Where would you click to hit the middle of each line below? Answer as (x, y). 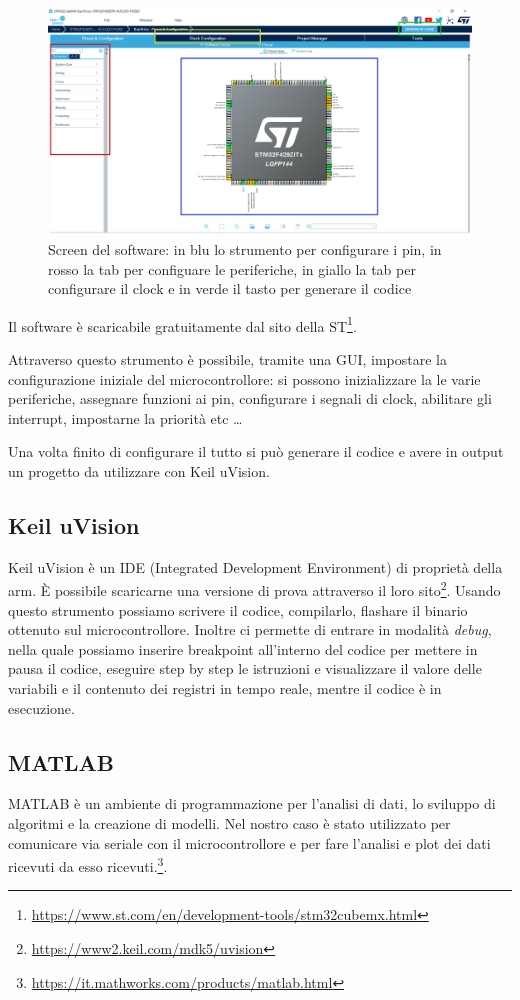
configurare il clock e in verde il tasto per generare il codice (230, 288)
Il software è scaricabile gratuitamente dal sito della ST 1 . (182, 324)
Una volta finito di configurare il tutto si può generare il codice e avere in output (256, 451)
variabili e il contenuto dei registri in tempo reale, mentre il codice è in (225, 687)
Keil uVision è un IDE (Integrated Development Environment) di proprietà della (255, 566)
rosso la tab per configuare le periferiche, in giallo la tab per (232, 268)
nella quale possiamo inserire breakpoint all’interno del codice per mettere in (243, 648)
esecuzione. (41, 707)
